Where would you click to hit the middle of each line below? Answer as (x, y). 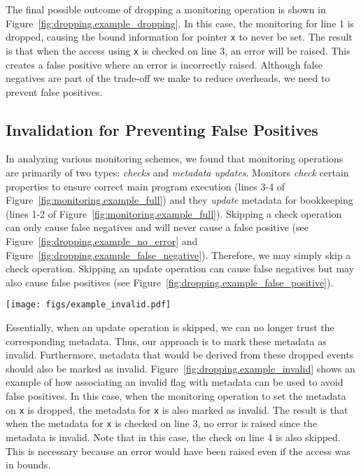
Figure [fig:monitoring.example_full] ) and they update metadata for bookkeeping (179, 200)
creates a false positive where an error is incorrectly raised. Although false (164, 64)
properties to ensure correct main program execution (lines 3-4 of (146, 186)
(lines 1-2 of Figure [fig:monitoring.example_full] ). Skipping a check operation (174, 213)
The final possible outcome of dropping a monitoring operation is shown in (166, 9)
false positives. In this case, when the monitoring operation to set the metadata (176, 396)
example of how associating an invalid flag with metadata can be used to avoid (175, 382)
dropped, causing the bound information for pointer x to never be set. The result (179, 37)
